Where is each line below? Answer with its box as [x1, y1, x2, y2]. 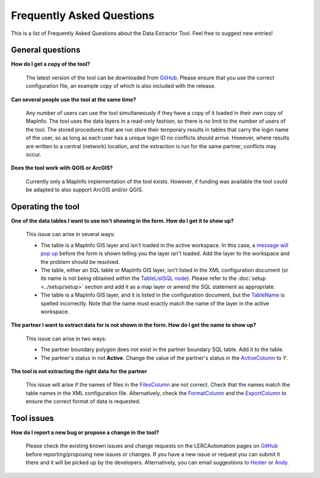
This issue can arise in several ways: [25, 231, 116, 238]
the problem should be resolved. [40, 258, 120, 265]
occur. [25, 151, 41, 158]
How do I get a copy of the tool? [11, 60, 91, 68]
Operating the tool [11, 202, 80, 212]
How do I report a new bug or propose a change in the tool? [11, 429, 159, 436]
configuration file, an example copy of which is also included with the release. [25, 82, 216, 90]
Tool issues [11, 413, 55, 423]
